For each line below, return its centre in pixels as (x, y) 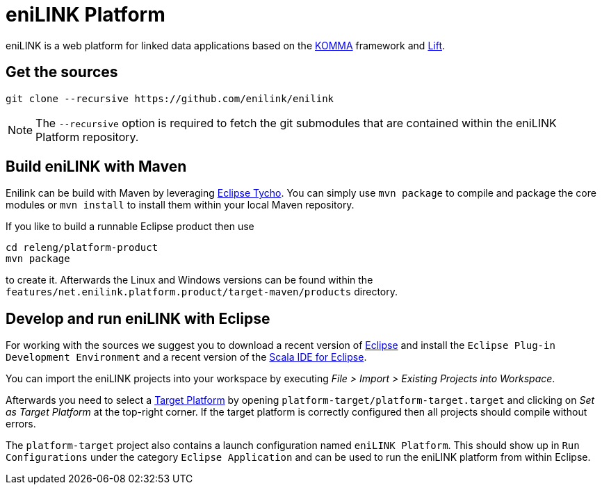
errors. (21, 424)
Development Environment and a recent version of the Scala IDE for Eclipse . (186, 357)
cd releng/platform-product (82, 248)
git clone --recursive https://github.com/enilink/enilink (170, 98)
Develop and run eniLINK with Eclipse (138, 318)
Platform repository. (87, 137)
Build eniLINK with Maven (96, 167)
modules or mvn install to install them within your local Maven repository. (180, 205)
